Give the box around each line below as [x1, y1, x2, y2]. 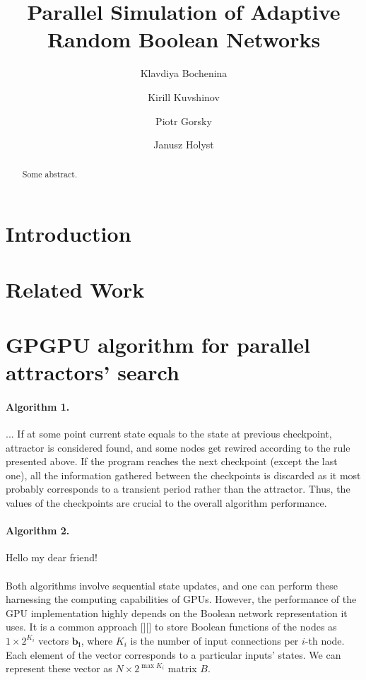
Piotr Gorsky [155, 113, 212, 128]
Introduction [6, 219, 131, 248]
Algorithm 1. [6, 399, 70, 414]
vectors [38, 633, 69, 647]
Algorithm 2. [6, 523, 70, 538]
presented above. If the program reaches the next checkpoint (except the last [6, 454, 338, 469]
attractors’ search [6, 358, 179, 387]
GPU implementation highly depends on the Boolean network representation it [6, 605, 348, 620]
